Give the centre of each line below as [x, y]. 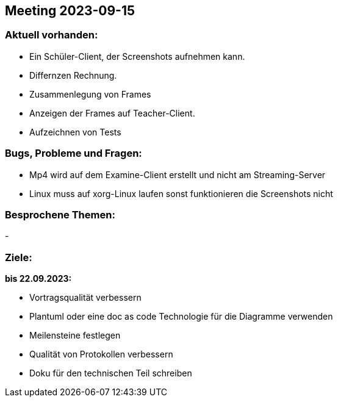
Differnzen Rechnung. [73, 75]
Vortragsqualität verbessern [85, 298]
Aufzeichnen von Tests [75, 132]
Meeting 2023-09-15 [70, 11]
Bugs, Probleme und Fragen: [74, 153]
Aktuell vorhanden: [52, 35]
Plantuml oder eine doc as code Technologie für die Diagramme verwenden [181, 317]
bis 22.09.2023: [38, 279]
